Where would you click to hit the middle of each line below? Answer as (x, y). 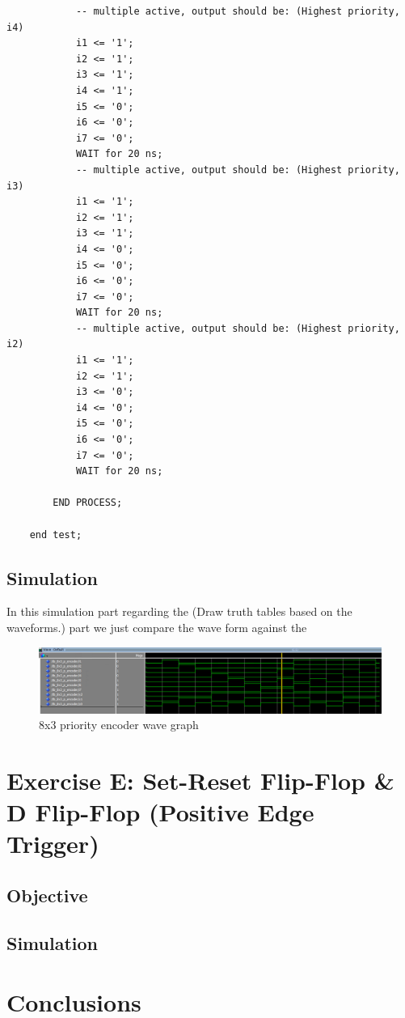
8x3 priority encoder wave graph (119, 725)
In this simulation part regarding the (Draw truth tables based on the (179, 611)
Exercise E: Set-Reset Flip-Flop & (200, 780)
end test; (56, 534)
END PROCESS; (88, 503)
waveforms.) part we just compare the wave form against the (157, 627)
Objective (47, 895)
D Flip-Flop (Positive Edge (160, 812)
